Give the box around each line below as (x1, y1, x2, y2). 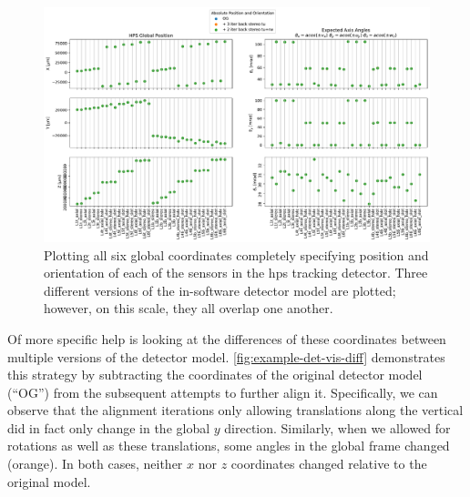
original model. (7, 472, 91, 491)
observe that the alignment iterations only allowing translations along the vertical (7, 401, 464, 420)
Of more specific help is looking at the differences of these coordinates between (7, 329, 446, 348)
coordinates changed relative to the (230, 454, 427, 473)
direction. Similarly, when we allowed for (224, 418, 451, 437)
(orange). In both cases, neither (7, 454, 183, 473)
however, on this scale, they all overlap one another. (44, 299, 333, 318)
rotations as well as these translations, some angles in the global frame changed (7, 436, 450, 455)
